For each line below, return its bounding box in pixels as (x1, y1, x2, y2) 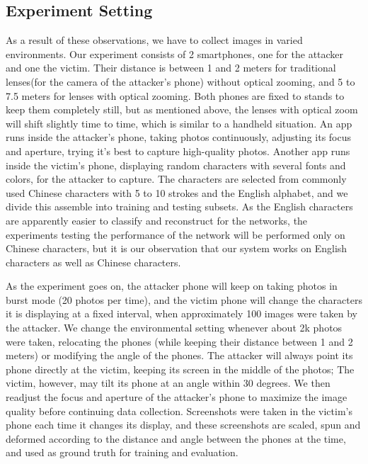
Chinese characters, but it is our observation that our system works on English (6, 241, 347, 256)
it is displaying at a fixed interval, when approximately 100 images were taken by (6, 306, 357, 321)
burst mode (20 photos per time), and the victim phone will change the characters (6, 292, 362, 307)
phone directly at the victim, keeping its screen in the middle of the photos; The (6, 361, 355, 376)
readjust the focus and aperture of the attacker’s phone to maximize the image (6, 390, 347, 404)
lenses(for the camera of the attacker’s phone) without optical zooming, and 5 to (6, 74, 355, 89)
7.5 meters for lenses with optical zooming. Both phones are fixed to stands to (6, 88, 345, 103)
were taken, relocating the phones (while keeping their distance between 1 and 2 (6, 334, 353, 349)
